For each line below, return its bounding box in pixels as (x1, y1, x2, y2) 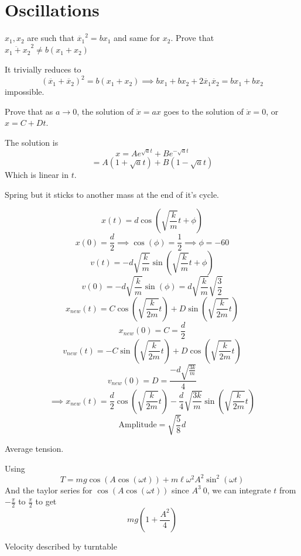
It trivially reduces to (5, 63, 81, 75)
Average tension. (5, 442, 64, 455)
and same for (114, 32, 160, 44)
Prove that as (5, 105, 53, 117)
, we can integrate (207, 483, 271, 496)
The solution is (5, 136, 59, 148)
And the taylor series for (5, 483, 93, 496)
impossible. (5, 85, 45, 98)
